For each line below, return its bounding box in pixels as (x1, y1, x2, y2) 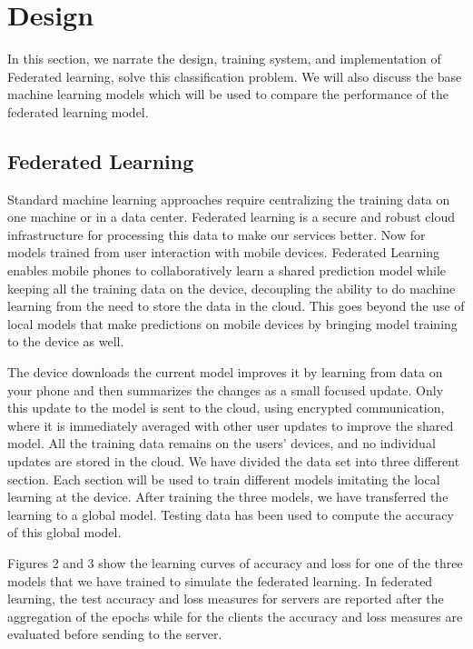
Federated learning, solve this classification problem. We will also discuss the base (7, 66, 462, 85)
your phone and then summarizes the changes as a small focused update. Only (7, 380, 444, 399)
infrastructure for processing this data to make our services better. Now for (7, 225, 426, 244)
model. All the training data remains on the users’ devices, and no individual (7, 434, 436, 453)
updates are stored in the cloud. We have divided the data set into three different (7, 452, 460, 471)
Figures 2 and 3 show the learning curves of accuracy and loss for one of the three (7, 553, 463, 572)
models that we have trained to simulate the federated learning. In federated (7, 571, 433, 590)
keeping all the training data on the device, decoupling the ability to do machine (7, 278, 456, 297)
